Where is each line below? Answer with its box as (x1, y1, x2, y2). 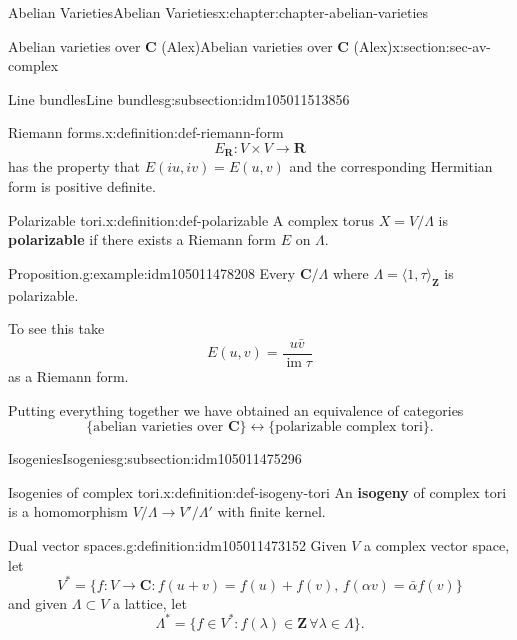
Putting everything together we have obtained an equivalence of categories (8, 399, 464, 420)
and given (8, 592, 68, 613)
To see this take (8, 318, 105, 339)
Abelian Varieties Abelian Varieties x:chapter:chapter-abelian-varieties (8, 2, 429, 22)
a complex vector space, (363, 535, 510, 556)
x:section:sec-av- (392, 35, 492, 56)
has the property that (8, 156, 141, 177)
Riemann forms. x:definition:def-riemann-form (8, 122, 284, 143)
